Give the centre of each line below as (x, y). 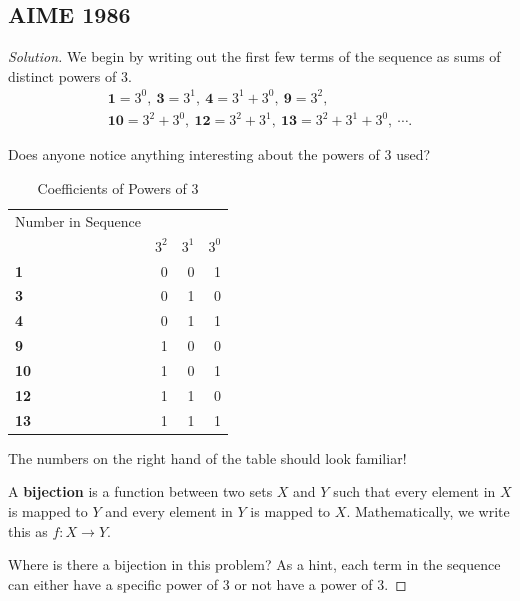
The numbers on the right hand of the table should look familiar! (207, 457)
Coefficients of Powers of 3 (118, 188)
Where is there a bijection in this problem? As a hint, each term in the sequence (254, 564)
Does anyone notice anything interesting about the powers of (194, 154)
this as (28, 530)
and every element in (169, 510)
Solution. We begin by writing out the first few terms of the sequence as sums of (254, 56)
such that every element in (414, 491)
